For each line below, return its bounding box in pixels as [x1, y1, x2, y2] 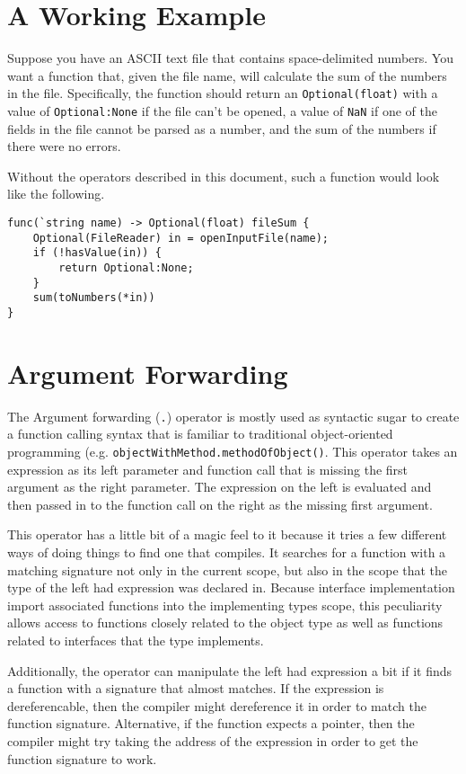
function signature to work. [7, 749, 157, 768]
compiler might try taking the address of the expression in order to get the [7, 731, 418, 750]
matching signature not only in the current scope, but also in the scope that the [7, 560, 448, 579]
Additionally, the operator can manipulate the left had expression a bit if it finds [7, 661, 453, 680]
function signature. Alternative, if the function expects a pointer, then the [7, 714, 415, 733]
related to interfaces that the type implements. [7, 630, 264, 649]
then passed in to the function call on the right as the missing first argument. [7, 494, 433, 513]
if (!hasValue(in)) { [32, 246, 162, 260]
